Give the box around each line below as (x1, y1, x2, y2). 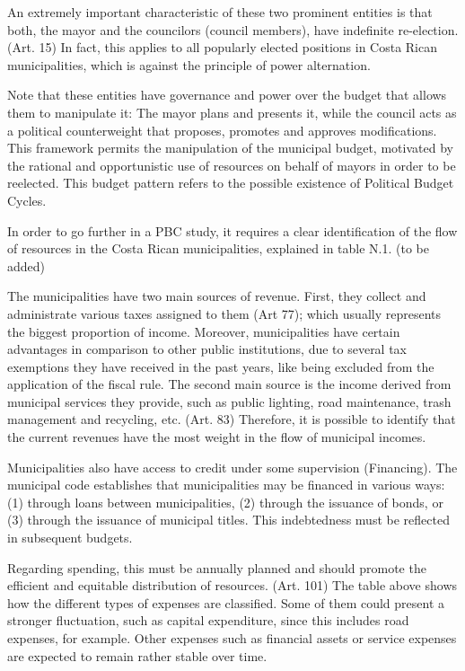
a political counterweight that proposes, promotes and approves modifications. (7, 120, 437, 139)
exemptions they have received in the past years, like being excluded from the (7, 357, 434, 375)
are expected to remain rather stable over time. (7, 646, 268, 665)
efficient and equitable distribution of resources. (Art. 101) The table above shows (7, 576, 458, 595)
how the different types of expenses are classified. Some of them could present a (7, 593, 445, 612)
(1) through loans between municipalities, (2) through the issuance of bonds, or (7, 492, 443, 511)
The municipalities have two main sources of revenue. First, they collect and (7, 287, 426, 305)
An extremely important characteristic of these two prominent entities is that (7, 3, 433, 21)
